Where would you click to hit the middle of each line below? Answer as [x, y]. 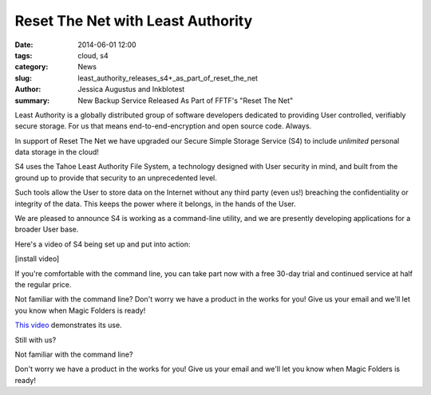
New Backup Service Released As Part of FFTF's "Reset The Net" [186, 101]
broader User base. [47, 229]
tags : [24, 55]
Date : [24, 45]
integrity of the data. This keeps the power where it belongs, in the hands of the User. [155, 203]
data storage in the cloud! [57, 152]
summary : [32, 101]
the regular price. [43, 284]
